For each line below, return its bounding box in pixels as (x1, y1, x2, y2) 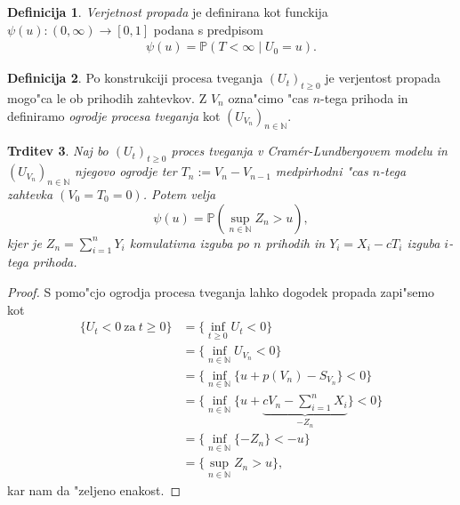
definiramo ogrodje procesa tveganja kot (7, 106, 221, 124)
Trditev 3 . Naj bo (7, 141, 109, 160)
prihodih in (265, 233, 326, 252)
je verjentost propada (325, 68, 440, 87)
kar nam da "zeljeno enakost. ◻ (7, 480, 182, 499)
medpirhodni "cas (275, 162, 368, 180)
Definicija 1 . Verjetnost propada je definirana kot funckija (7, 3, 328, 20)
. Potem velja (142, 185, 216, 203)
